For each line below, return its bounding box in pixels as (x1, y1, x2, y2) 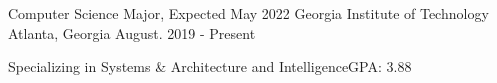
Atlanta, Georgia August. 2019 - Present (8, 22, 256, 43)
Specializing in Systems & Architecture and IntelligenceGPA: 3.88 (8, 56, 412, 77)
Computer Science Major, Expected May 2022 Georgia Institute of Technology (8, 3, 489, 23)
